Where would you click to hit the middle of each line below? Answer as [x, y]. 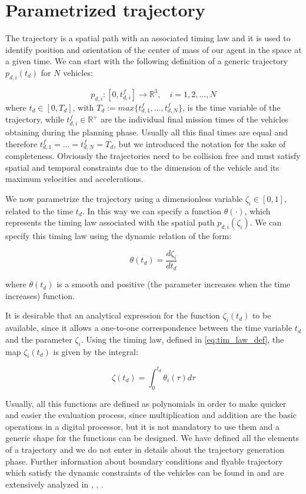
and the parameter [39, 339]
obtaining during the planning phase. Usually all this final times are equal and [147, 132]
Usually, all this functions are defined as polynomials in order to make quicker [146, 403]
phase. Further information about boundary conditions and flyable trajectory [144, 461]
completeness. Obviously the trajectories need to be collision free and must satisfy [153, 156]
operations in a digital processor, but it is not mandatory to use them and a [143, 426]
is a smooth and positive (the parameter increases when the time [174, 284]
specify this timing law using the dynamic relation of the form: [119, 236]
